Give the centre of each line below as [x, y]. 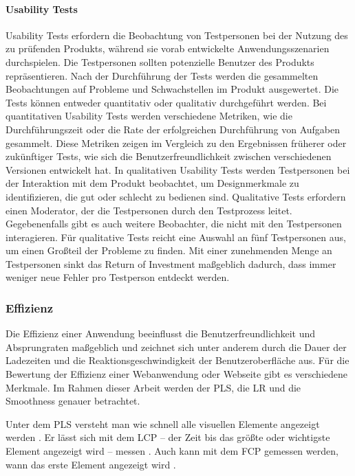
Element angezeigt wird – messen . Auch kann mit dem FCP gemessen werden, [172, 451]
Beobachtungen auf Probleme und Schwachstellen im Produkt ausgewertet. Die [172, 89]
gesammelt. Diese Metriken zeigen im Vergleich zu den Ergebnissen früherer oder [176, 143]
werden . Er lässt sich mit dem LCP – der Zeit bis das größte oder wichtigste [168, 437]
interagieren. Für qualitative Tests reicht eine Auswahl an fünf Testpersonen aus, [176, 237]
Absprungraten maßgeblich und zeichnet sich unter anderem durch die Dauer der [176, 347]
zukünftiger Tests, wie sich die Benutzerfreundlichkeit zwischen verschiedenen [169, 156]
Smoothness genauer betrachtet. [73, 401]
